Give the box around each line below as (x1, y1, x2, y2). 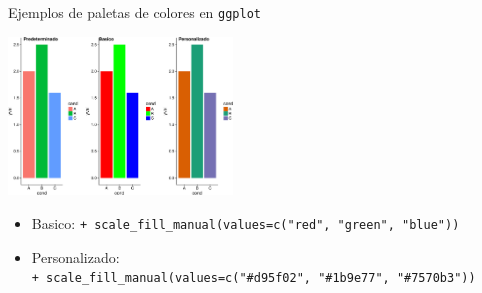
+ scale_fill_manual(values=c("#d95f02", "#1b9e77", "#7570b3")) (31, 271, 476, 286)
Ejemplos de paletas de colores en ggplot (8, 2, 261, 22)
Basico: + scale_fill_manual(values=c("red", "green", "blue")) (31, 213, 460, 234)
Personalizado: (31, 246, 120, 267)
